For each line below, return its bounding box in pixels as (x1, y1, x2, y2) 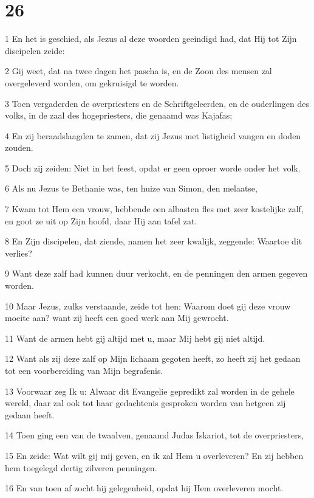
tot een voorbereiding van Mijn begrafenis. (5, 364, 163, 376)
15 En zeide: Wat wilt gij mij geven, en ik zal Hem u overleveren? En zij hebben (5, 449, 304, 462)
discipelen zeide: (5, 44, 65, 57)
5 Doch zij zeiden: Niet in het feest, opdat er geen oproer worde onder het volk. (5, 161, 301, 174)
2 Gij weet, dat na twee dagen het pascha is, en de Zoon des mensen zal (5, 64, 272, 77)
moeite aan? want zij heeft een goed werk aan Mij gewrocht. (5, 311, 229, 324)
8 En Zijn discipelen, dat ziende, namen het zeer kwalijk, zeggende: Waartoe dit (5, 235, 302, 247)
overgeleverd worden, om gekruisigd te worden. (5, 76, 179, 89)
